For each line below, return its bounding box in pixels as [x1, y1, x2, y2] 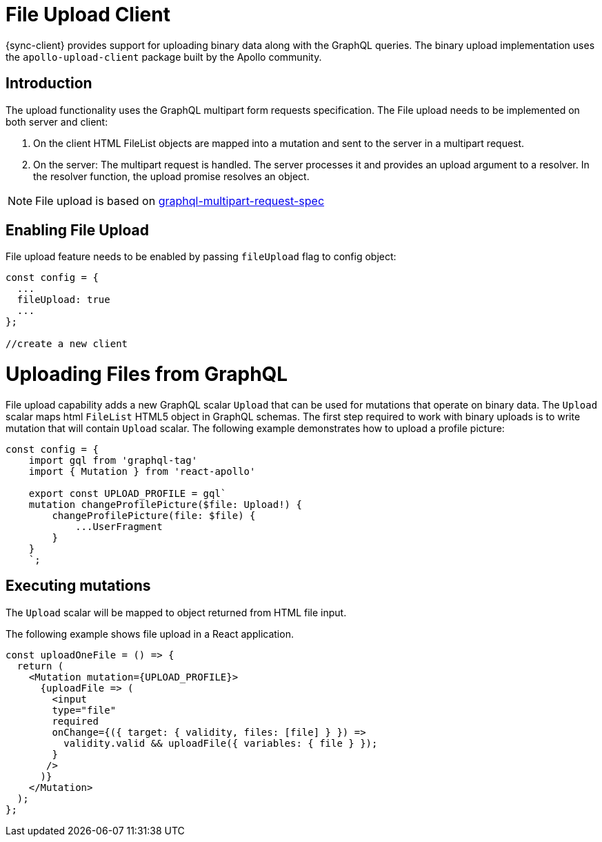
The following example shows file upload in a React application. [6, 627, 294, 640]
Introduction [6, 75, 92, 92]
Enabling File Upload [6, 222, 149, 239]
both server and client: [6, 115, 108, 128]
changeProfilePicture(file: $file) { [52, 509, 256, 521]
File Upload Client [6, 3, 170, 26]
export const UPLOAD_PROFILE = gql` [28, 487, 227, 499]
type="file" [52, 704, 117, 716]
